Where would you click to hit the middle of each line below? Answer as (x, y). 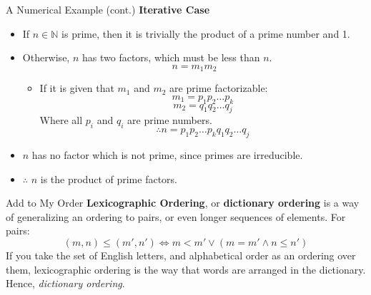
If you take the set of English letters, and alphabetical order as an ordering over (181, 255)
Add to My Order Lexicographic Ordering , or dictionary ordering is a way (183, 203)
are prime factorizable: (219, 88)
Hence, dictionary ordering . (65, 283)
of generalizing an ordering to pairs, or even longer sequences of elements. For (176, 216)
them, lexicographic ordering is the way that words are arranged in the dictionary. (186, 269)
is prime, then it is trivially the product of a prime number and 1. (206, 33)
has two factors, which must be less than (171, 57)
